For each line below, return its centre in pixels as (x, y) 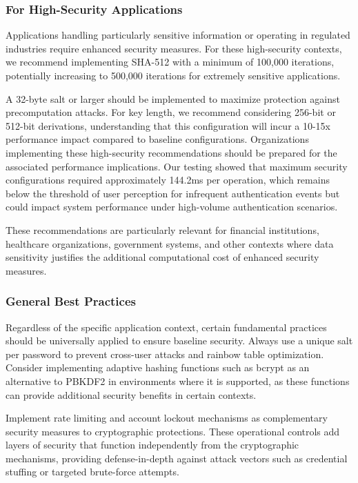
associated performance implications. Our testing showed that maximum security (177, 166)
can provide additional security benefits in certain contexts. (131, 394)
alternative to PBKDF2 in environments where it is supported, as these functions (178, 381)
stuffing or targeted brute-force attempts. (92, 472)
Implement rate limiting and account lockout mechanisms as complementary (167, 418)
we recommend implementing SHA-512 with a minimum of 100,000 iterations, (170, 62)
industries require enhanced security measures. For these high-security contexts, (174, 48)
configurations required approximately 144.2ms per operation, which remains (168, 180)
